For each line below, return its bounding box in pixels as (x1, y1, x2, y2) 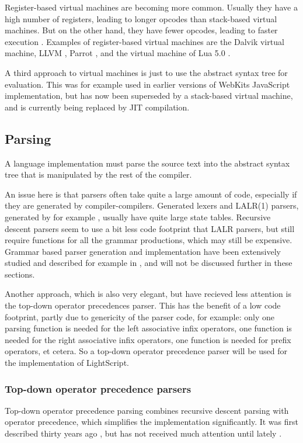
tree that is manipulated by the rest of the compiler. (5, 168, 192, 181)
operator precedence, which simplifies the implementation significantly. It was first (5, 416, 298, 428)
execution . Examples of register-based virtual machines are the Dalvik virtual (5, 35, 284, 47)
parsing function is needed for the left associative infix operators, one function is (5, 322, 292, 334)
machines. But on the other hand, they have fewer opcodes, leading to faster (5, 24, 278, 36)
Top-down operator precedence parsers (5, 381, 191, 396)
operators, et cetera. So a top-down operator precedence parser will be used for (5, 345, 287, 357)
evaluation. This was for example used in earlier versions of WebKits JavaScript (5, 78, 290, 90)
